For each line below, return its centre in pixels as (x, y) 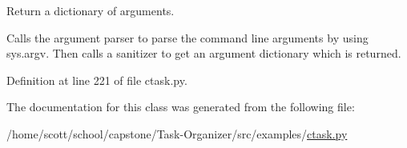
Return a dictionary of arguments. (91, 10)
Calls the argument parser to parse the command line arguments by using (187, 37)
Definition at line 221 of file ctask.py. (97, 80)
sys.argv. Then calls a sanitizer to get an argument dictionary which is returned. (204, 53)
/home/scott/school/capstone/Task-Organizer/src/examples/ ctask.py (177, 133)
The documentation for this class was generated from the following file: (181, 107)
